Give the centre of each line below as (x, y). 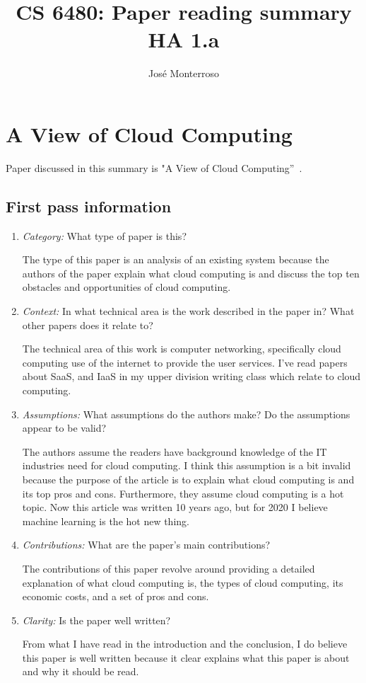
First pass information (89, 206)
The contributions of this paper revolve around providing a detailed (169, 568)
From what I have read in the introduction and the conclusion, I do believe (185, 644)
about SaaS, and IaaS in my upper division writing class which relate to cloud (191, 376)
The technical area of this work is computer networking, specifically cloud (182, 349)
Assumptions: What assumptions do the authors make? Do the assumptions (186, 414)
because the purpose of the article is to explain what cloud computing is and (188, 479)
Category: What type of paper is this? (104, 235)
